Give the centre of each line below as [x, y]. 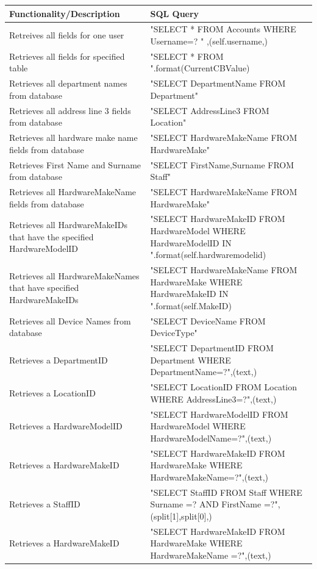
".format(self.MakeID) [191, 305]
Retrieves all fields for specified [67, 56]
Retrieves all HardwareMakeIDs [68, 225]
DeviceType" [174, 333]
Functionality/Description [65, 13]
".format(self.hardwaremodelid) [208, 255]
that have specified [44, 288]
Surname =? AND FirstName [206, 504]
